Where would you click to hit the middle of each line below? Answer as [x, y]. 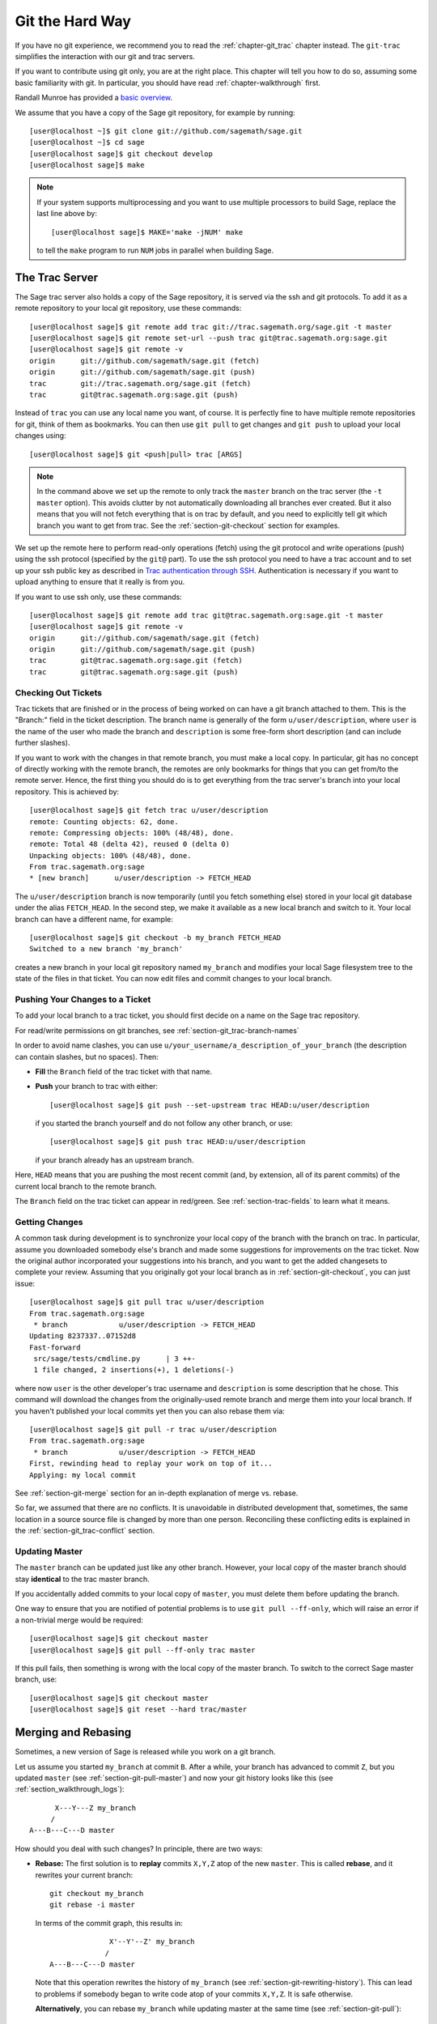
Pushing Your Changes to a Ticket [83, 999]
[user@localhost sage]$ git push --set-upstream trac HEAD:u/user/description [210, 1105]
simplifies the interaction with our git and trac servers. [105, 56]
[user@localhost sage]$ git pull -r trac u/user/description [153, 1430]
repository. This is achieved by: [67, 791]
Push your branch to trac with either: [96, 1086]
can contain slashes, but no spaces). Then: [87, 1057]
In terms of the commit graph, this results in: [109, 1923]
